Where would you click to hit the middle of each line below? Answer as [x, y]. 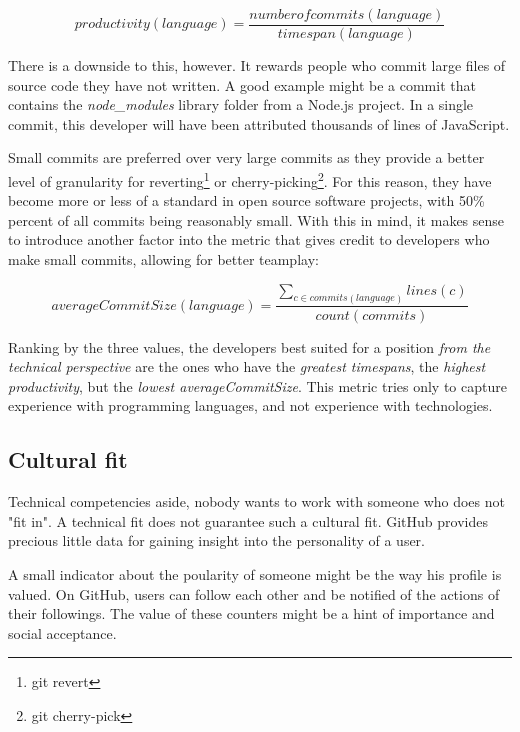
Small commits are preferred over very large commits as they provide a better [246, 157]
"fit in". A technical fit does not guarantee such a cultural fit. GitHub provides [248, 520]
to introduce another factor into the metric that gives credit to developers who [249, 239]
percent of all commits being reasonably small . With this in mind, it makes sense [256, 219]
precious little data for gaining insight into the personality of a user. [217, 540]
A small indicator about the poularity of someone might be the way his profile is [255, 573]
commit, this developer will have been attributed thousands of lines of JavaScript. [259, 123]
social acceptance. [62, 632]
